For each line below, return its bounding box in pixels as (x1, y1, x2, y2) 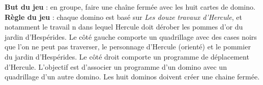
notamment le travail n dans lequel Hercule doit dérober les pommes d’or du (5, 21, 243, 32)
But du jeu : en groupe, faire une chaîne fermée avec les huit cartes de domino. (5, 2, 255, 12)
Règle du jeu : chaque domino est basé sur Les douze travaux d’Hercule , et (5, 11, 242, 22)
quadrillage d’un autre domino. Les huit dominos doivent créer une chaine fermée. (5, 71, 260, 82)
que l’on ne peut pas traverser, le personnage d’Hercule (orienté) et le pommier (5, 41, 251, 52)
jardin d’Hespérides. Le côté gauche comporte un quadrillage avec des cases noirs (5, 31, 257, 42)
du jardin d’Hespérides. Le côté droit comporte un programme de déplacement (5, 51, 249, 62)
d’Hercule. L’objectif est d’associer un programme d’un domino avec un (5, 61, 227, 72)
